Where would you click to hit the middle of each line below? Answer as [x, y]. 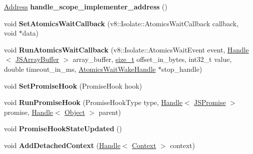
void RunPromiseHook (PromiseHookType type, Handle [93, 102]
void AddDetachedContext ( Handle [62, 145]
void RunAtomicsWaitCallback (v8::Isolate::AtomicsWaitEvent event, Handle [126, 49]
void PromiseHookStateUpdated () [63, 128]
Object [75, 112]
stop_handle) [182, 69]
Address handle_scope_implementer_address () [86, 6]
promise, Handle [29, 112]
